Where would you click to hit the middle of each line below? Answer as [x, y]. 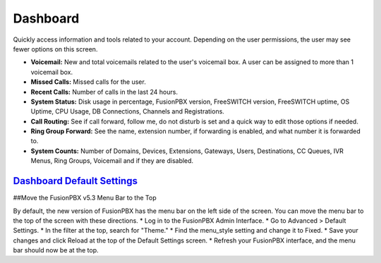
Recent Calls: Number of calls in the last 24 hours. [104, 92]
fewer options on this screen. [55, 49]
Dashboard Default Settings [75, 181]
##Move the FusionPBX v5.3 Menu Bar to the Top [85, 198]
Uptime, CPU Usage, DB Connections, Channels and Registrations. [128, 111]
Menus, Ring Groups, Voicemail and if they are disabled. [112, 161]
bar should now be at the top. [56, 250]
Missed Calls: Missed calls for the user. [88, 82]
